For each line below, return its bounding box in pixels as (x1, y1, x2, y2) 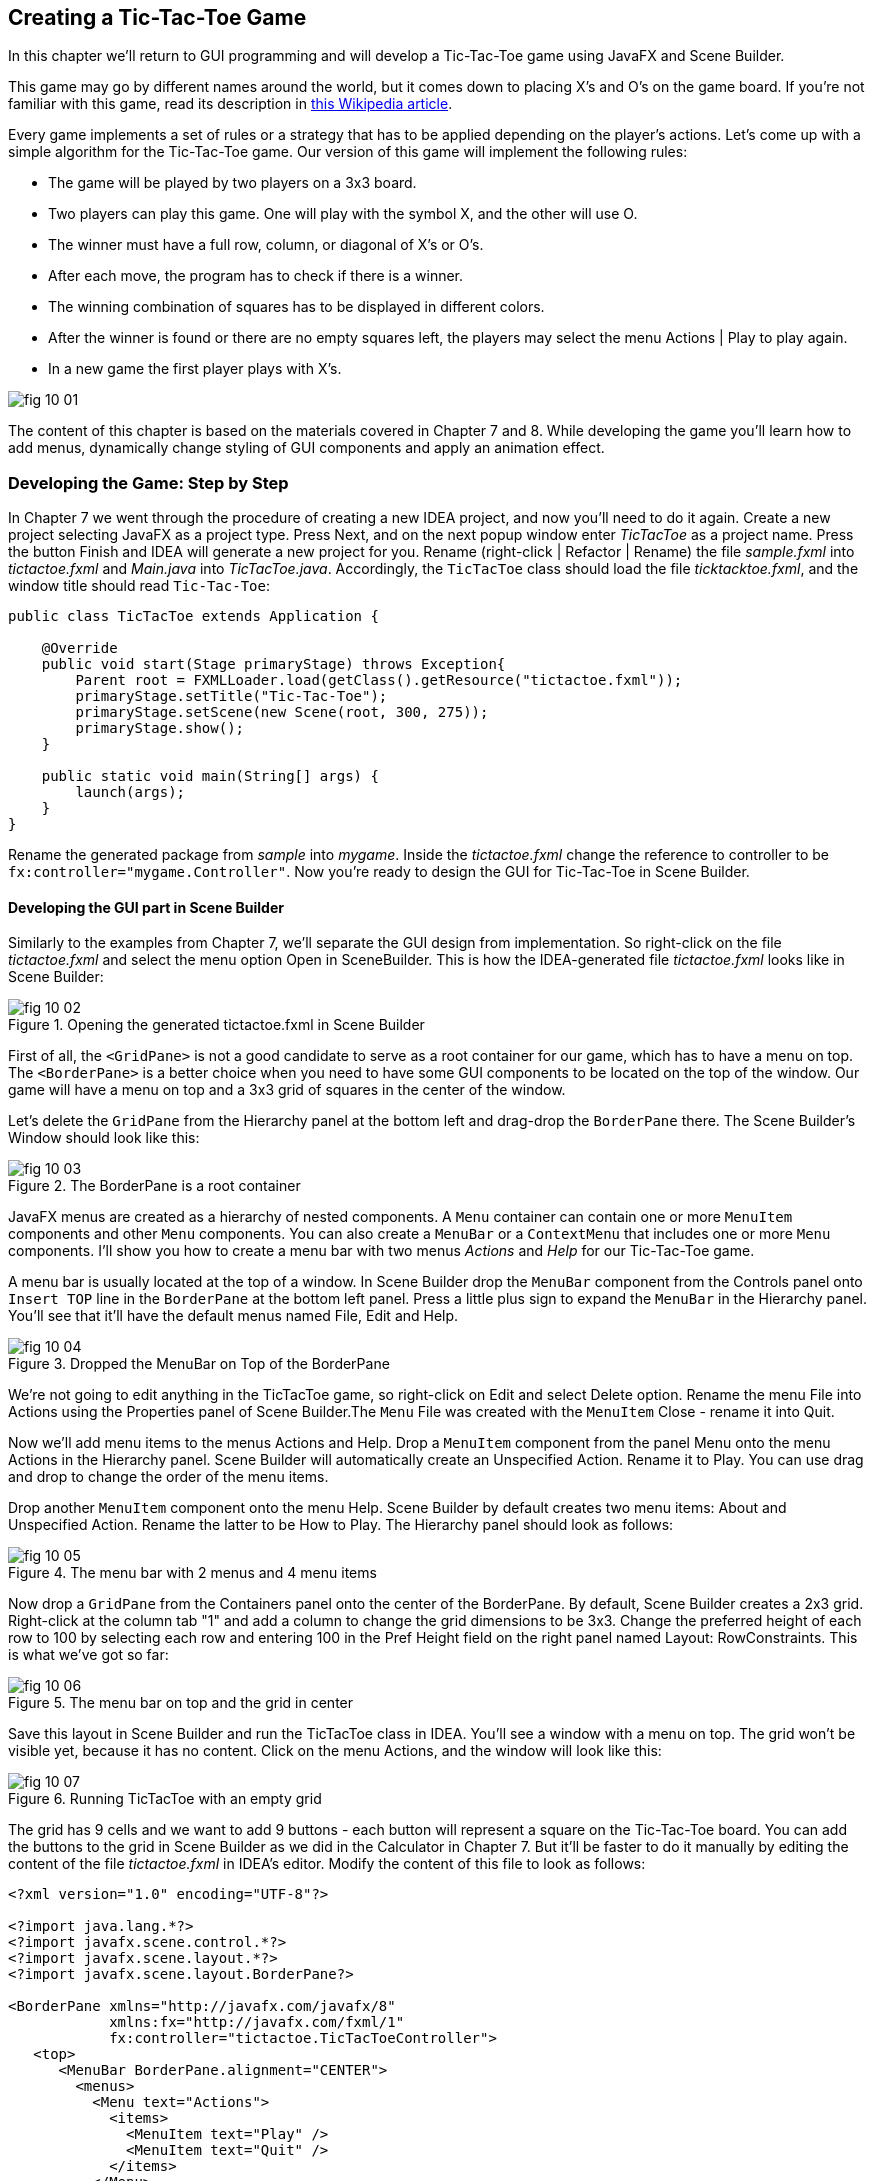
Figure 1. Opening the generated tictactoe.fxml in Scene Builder (8, 1016, 425, 1034)
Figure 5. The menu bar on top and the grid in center (8, 1694, 354, 1712)
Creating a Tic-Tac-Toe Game (8, 5, 307, 30)
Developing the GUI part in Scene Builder (8, 898, 284, 916)
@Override (41, 640, 118, 657)
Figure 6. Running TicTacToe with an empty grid (8, 1790, 322, 1808)
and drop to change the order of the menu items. (8, 1468, 329, 1486)
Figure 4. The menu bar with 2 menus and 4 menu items (8, 1564, 377, 1582)
